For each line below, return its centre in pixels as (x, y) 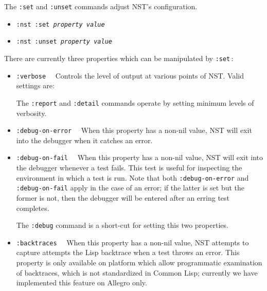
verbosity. (31, 113)
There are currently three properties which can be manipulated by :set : (119, 58)
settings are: (35, 85)
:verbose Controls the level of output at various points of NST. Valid (130, 75)
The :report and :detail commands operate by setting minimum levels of (135, 102)
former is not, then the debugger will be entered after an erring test (123, 197)
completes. (33, 208)
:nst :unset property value (64, 42)
